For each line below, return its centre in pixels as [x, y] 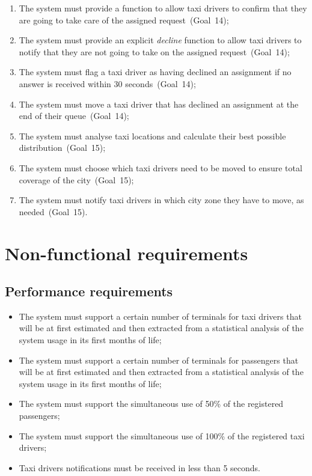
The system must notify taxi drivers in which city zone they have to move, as [161, 200]
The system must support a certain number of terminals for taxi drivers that [160, 316]
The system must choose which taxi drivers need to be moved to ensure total [161, 167]
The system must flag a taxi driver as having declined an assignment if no [155, 72]
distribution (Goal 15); [62, 148]
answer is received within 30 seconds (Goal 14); [107, 83]
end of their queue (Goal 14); [74, 116]
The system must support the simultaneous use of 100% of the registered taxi [162, 435]
